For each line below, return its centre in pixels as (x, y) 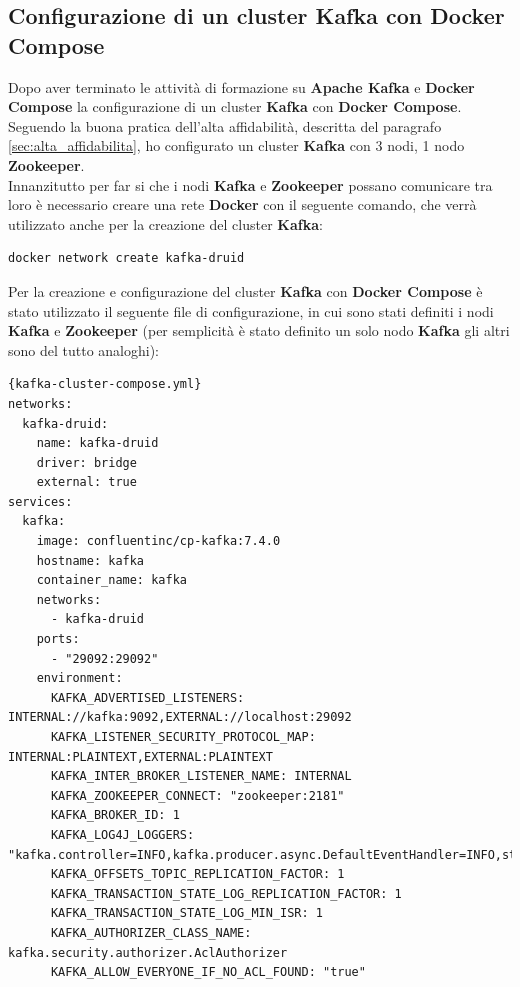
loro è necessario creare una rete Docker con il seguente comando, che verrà (242, 204)
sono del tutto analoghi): (83, 349)
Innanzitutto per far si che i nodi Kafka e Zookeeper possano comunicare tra (250, 184)
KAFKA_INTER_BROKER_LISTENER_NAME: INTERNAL (201, 776)
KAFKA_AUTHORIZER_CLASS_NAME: (151, 932)
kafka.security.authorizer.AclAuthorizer (148, 952)
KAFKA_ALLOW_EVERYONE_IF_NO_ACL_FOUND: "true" (208, 972)
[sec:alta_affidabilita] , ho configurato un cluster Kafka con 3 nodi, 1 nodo (236, 145)
